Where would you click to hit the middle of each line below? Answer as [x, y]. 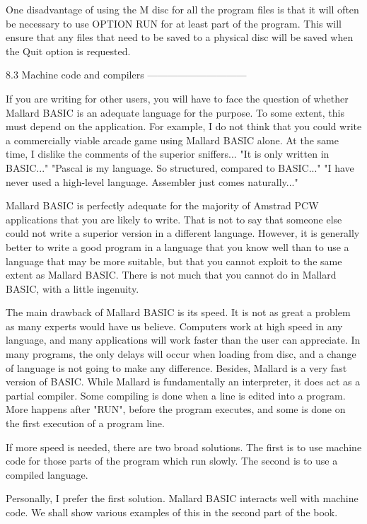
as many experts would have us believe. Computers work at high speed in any [174, 326]
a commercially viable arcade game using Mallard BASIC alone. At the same [172, 140]
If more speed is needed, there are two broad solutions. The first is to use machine [184, 447]
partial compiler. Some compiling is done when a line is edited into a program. [176, 395]
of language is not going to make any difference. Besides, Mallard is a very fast [176, 367]
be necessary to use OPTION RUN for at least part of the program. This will [174, 23]
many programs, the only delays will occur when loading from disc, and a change [181, 354]
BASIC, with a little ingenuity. [72, 288]
